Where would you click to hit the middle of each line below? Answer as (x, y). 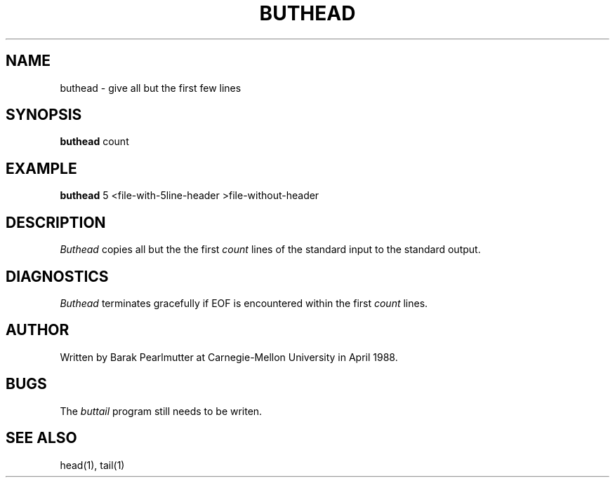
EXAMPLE (41, 168)
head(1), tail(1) (92, 465)
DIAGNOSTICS (57, 276)
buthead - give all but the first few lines (151, 88)
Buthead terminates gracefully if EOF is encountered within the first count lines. (244, 303)
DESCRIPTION (56, 222)
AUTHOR (38, 330)
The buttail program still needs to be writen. (161, 411)
